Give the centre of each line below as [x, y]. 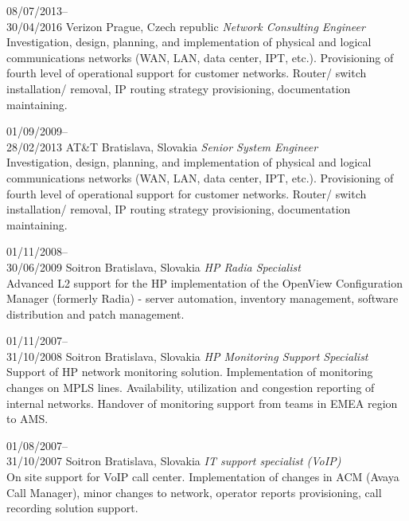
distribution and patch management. [95, 313]
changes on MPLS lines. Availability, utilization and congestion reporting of [191, 388]
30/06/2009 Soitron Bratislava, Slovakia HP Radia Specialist [154, 266]
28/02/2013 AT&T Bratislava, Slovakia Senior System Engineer [162, 146]
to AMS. [27, 419]
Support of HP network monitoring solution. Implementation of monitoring [190, 372]
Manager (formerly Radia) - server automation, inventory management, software [203, 298]
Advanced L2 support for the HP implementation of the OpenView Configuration [205, 282]
